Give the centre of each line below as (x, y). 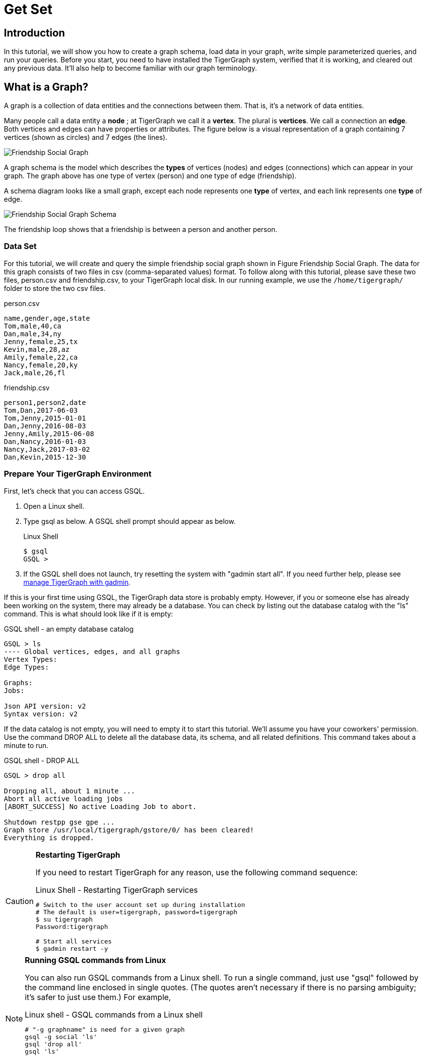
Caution (20, 901)
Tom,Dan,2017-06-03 (41, 410)
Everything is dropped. (49, 838)
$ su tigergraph (64, 919)
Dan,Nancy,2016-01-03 (45, 441)
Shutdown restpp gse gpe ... (59, 822)
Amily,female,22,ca (41, 357)
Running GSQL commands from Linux (96, 960)
